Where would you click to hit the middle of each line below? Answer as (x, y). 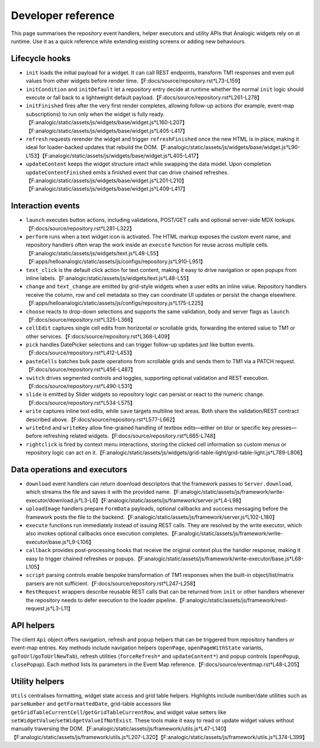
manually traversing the (40, 729)
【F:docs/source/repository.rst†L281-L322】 (80, 228)
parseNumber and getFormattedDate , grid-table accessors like (91, 704)
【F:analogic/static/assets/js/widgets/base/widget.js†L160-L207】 (107, 122)
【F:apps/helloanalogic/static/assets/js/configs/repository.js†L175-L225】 (116, 303)
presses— (284, 427)
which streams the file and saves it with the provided (90, 492)
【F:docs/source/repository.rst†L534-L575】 (81, 402)
